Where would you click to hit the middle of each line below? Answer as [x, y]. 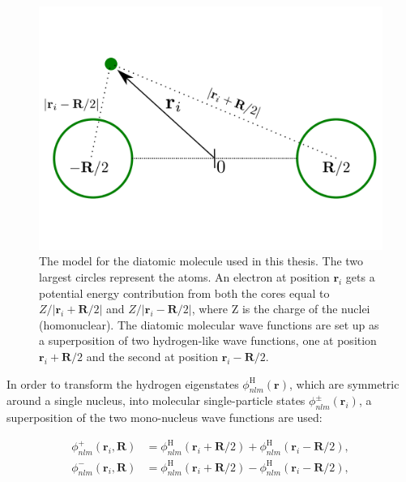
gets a [360, 276]
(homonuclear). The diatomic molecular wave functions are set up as [209, 324]
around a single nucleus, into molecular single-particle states [156, 400]
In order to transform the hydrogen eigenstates [123, 383]
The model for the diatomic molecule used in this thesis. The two [201, 261]
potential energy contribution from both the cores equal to [184, 293]
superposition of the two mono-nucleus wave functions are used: [165, 417]
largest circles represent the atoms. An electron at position [184, 276]
